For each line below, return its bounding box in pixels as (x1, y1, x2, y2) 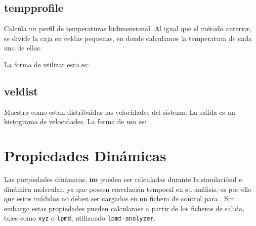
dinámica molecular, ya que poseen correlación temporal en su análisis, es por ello (4, 183, 252, 194)
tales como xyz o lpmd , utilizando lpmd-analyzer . (4, 213, 156, 223)
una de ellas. (4, 43, 42, 53)
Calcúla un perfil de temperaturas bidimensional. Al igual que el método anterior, (4, 23, 252, 34)
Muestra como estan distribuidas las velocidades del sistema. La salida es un (4, 106, 235, 117)
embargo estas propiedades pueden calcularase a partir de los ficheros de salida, (4, 203, 245, 213)
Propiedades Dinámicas (4, 145, 167, 166)
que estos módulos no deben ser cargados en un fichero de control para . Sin (4, 193, 234, 204)
